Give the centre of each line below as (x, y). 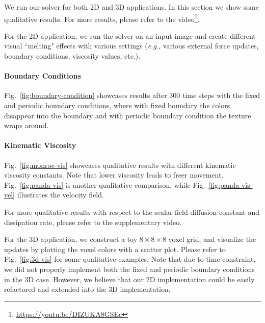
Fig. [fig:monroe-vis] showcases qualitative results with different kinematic (120, 165)
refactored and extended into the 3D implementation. (87, 289)
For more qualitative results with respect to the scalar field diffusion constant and (132, 212)
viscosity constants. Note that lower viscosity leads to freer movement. (114, 175)
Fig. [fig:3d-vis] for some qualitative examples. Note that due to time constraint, (130, 259)
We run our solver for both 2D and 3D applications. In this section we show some (131, 7)
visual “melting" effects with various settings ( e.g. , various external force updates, (131, 46)
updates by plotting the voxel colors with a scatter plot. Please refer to (115, 249)
